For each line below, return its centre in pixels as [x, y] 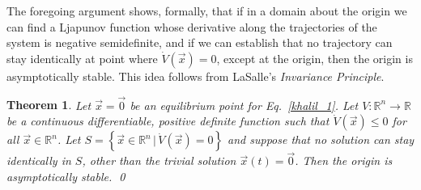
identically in [39, 160]
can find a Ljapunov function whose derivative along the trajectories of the [192, 26]
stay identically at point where [82, 58]
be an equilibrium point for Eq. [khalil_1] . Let [244, 105]
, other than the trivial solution [159, 160]
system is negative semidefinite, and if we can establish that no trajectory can [200, 42]
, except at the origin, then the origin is [315, 58]
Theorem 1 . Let [49, 105]
